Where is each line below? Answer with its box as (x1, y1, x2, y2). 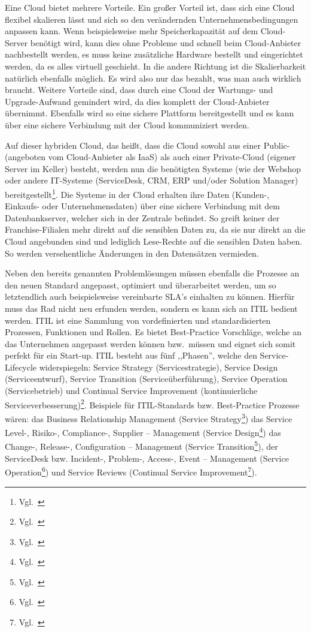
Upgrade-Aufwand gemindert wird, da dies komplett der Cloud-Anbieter (5, 95, 270, 107)
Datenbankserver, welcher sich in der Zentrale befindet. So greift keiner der (5, 211, 280, 224)
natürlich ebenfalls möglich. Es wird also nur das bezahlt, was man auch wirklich (5, 71, 301, 84)
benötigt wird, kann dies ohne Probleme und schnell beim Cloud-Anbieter (30, 36, 301, 49)
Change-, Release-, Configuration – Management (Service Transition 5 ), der (5, 438, 278, 453)
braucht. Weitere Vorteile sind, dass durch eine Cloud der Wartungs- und (5, 83, 273, 96)
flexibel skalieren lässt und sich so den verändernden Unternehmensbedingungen (5, 13, 298, 25)
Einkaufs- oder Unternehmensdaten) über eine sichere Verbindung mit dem (5, 200, 280, 212)
